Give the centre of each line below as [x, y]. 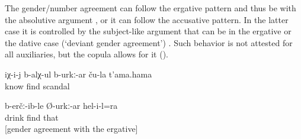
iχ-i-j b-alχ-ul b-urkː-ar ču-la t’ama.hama [79, 74]
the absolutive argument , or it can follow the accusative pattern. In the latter [147, 19]
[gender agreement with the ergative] [71, 129]
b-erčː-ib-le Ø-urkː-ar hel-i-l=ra [61, 106]
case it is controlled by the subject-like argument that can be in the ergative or [148, 31]
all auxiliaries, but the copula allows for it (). [87, 54]
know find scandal [37, 85]
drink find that [32, 117]
